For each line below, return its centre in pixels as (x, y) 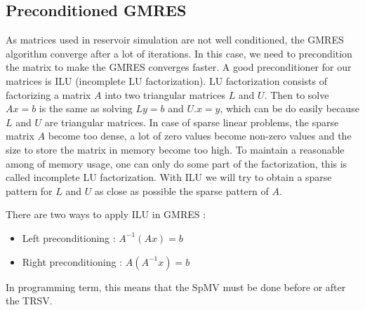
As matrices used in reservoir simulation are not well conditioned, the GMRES (175, 40)
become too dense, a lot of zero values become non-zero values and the (200, 136)
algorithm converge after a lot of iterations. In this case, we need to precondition (179, 53)
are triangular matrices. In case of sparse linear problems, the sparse (192, 122)
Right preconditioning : (72, 261)
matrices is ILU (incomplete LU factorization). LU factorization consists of (166, 80)
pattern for (29, 190)
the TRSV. (29, 301)
